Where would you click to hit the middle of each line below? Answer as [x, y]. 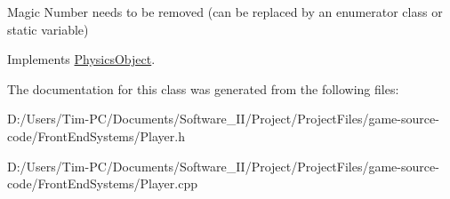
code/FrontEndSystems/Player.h [96, 135]
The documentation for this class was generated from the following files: [203, 88]
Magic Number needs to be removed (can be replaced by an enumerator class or [225, 12]
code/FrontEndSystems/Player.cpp [102, 183]
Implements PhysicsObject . [81, 59]
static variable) [48, 29]
